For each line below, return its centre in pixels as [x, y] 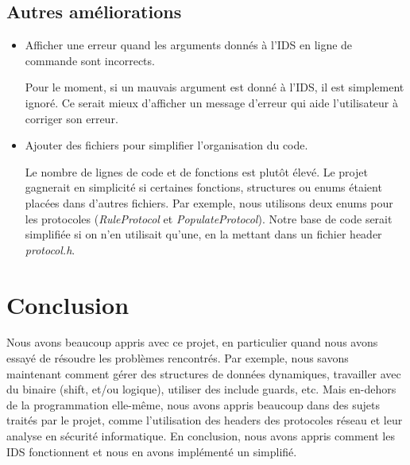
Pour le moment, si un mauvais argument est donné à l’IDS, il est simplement [215, 87]
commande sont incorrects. [90, 60]
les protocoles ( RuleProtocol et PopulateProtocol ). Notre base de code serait [209, 218]
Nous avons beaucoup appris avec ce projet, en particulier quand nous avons [192, 342]
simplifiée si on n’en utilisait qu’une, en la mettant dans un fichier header [203, 234]
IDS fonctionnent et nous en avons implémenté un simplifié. [152, 451]
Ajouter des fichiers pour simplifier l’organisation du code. [166, 145]
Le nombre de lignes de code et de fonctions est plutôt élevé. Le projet [196, 171]
